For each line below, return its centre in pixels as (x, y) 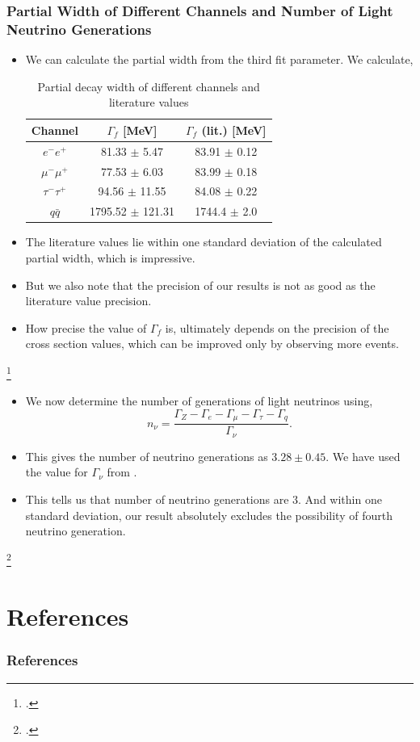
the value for (57, 472)
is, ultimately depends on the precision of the (277, 327)
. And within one (340, 499)
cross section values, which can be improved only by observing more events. (212, 344)
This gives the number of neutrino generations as (147, 456)
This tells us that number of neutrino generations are (157, 499)
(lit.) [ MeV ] (234, 130)
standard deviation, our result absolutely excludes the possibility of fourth (209, 515)
